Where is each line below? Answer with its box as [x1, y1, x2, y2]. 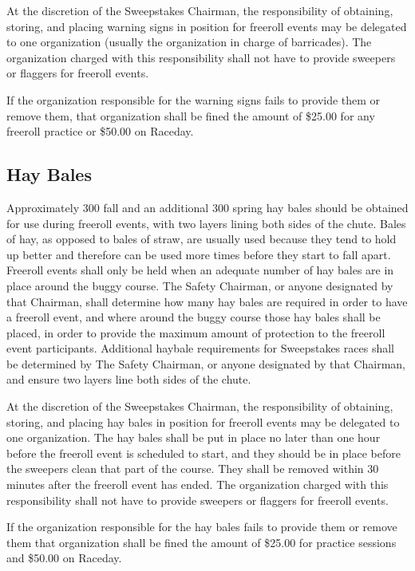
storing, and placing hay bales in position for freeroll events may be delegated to [6, 413, 400, 430]
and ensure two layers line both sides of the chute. [6, 371, 251, 388]
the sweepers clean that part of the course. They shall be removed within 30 [6, 460, 379, 477]
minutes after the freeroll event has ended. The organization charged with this [6, 476, 389, 493]
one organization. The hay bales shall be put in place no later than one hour [6, 429, 381, 446]
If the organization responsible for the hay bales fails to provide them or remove [6, 518, 397, 535]
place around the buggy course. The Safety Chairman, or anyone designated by [6, 277, 393, 293]
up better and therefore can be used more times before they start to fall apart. [6, 246, 391, 262]
